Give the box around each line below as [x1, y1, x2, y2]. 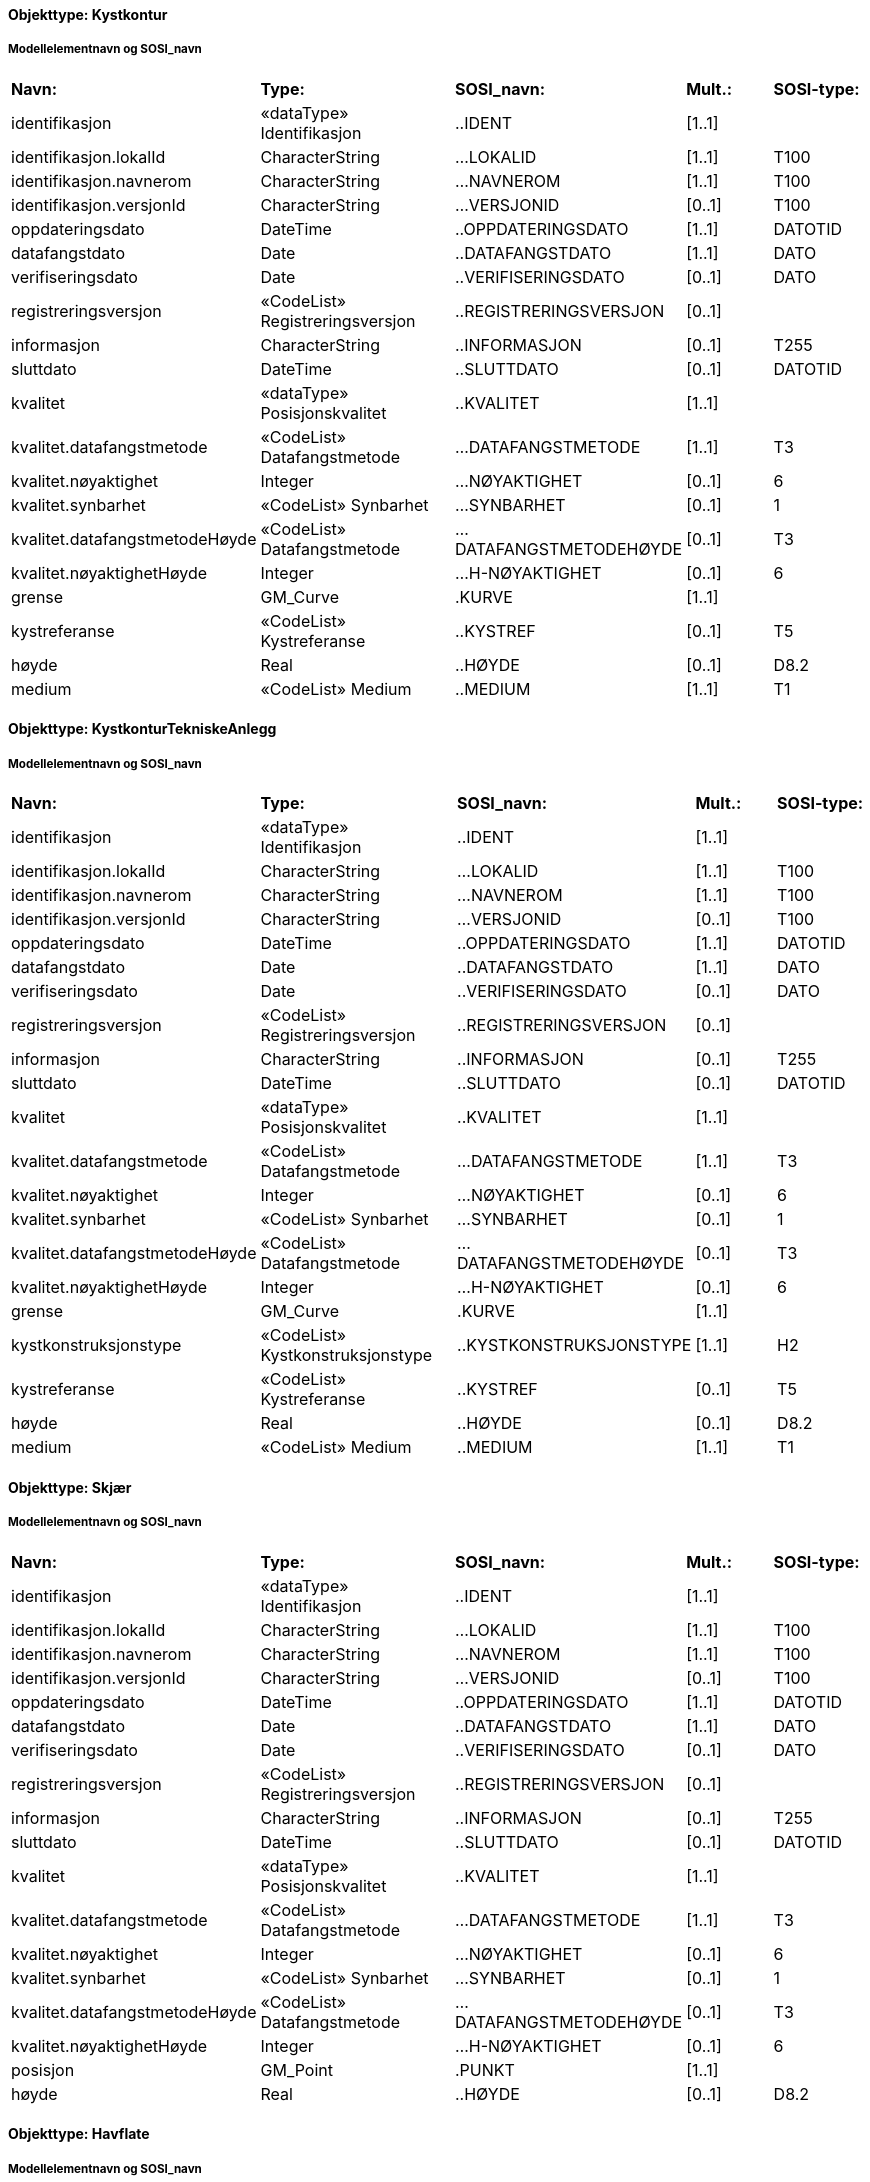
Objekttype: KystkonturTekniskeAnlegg [8, 720, 277, 738]
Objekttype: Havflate [8, 2125, 150, 2143]
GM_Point [260, 2059, 333, 2080]
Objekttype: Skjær [8, 1478, 132, 1496]
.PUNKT [454, 2059, 515, 2080]
